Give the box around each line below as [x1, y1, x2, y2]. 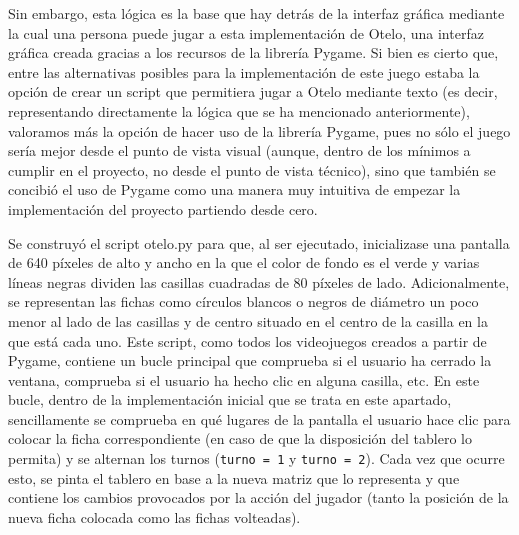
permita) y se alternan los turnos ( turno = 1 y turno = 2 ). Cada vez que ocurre [8, 448, 505, 469]
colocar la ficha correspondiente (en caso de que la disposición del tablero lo [8, 428, 473, 449]
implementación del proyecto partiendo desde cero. [8, 198, 318, 219]
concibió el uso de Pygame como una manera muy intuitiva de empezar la [8, 179, 461, 200]
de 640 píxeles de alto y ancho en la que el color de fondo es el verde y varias [8, 252, 480, 273]
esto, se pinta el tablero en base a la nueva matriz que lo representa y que [8, 467, 460, 488]
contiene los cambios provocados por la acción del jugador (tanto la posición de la [8, 487, 509, 508]
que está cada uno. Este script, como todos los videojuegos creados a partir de [8, 330, 487, 351]
